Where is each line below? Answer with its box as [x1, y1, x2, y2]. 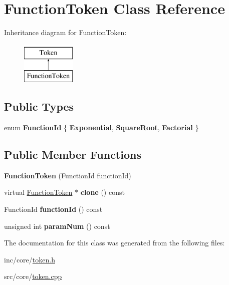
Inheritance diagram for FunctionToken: [4, 27, 127, 38]
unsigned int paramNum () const [4, 220, 110, 231]
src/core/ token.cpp [4, 271, 62, 281]
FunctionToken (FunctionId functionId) [4, 170, 131, 180]
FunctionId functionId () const [4, 204, 103, 214]
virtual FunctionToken [4, 187, 73, 197]
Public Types [4, 99, 74, 114]
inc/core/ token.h [4, 254, 55, 264]
